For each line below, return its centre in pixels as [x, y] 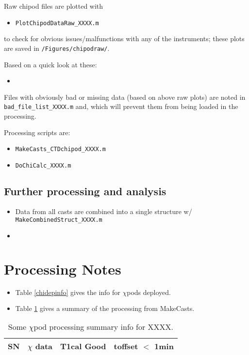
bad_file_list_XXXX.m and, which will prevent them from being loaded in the [121, 106]
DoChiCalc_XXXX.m [43, 165]
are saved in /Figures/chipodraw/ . [57, 48]
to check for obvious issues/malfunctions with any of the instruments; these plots [124, 39]
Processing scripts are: [37, 132]
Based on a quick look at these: [50, 64]
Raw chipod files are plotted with [54, 6]
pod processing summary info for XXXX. [104, 326]
